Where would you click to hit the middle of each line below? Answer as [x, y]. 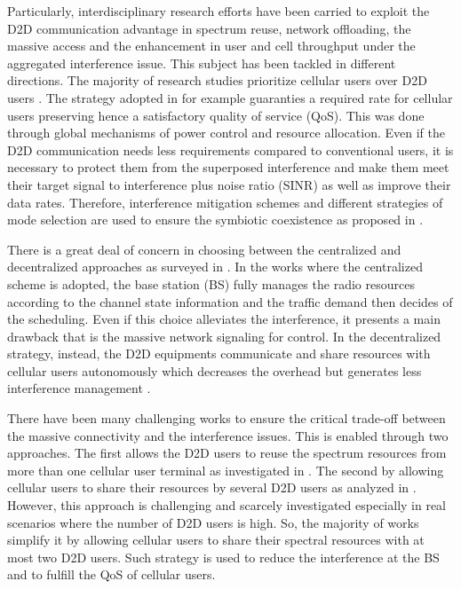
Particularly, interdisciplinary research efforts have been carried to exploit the [219, 11]
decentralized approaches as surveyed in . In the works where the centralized [215, 267]
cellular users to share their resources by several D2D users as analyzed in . [212, 487]
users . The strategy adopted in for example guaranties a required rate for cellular [230, 97]
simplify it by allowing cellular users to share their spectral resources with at [216, 540]
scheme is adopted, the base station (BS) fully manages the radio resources [211, 283]
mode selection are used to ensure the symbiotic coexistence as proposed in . [215, 220]
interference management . [79, 388]
